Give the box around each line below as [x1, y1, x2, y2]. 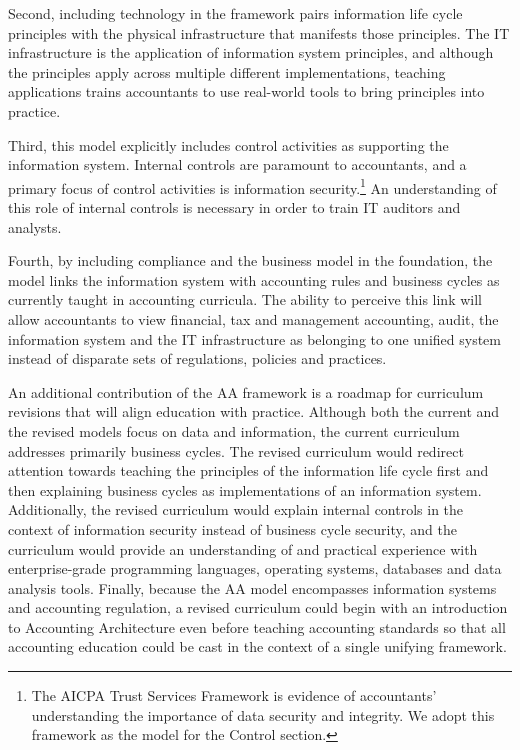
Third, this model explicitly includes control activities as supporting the [8, 134, 449, 155]
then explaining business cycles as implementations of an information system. [8, 479, 482, 500]
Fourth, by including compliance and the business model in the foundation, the [8, 250, 493, 271]
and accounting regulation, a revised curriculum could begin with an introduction [8, 597, 508, 618]
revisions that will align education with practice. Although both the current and [8, 401, 500, 422]
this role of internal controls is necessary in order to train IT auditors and [8, 197, 461, 217]
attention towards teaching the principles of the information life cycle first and [8, 460, 489, 481]
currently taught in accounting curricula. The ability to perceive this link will [8, 289, 482, 310]
